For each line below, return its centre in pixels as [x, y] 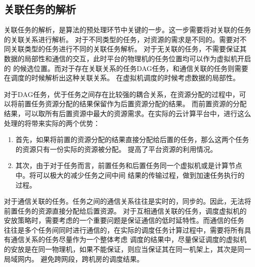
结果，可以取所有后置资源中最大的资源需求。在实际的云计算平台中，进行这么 [127, 113]
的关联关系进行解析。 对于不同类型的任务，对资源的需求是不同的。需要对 [122, 39]
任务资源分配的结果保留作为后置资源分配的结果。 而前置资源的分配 [139, 104]
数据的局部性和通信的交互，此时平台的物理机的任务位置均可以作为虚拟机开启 [127, 58]
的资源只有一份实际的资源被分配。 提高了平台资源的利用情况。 [116, 149]
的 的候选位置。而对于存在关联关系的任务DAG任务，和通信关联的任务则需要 [126, 68]
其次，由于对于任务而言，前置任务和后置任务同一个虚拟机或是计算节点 [129, 165]
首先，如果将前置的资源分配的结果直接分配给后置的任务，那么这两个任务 [132, 139]
